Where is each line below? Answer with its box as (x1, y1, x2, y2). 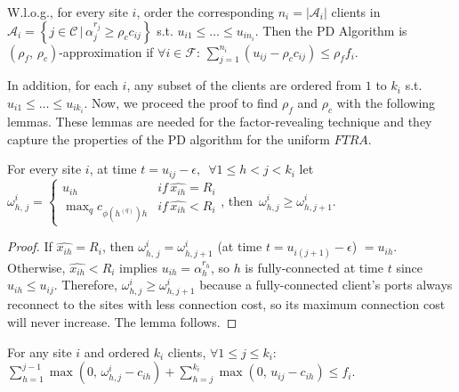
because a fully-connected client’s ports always (199, 275, 453, 294)
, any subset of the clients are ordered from (126, 76, 362, 94)
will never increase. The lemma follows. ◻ (7, 312, 238, 331)
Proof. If (7, 237, 52, 256)
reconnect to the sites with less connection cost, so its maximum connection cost (7, 295, 446, 314)
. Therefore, (53, 275, 117, 294)
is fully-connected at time (245, 257, 383, 276)
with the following (336, 93, 436, 111)
